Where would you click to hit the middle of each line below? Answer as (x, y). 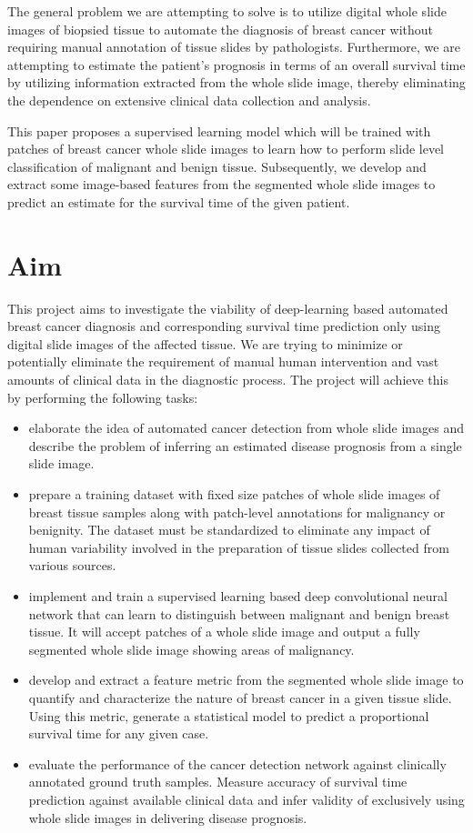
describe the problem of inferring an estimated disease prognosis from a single (245, 445)
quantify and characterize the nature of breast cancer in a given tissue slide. (240, 697)
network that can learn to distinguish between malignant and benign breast (239, 613)
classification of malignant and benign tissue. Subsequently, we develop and (217, 166)
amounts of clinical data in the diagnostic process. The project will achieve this (228, 380)
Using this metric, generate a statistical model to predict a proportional (229, 715)
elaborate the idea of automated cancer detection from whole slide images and (246, 428)
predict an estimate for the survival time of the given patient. (179, 201)
